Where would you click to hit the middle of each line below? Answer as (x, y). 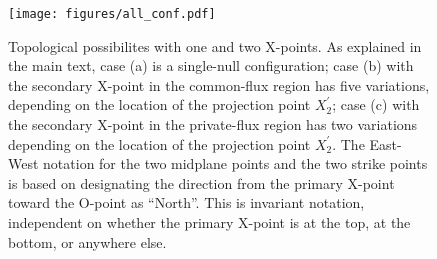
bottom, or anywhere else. (87, 241)
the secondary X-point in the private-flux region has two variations (213, 124)
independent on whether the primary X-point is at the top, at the (209, 222)
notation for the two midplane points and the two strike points (235, 163)
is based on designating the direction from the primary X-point (201, 182)
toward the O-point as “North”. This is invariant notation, (186, 202)
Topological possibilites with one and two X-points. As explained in (215, 45)
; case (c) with (376, 104)
